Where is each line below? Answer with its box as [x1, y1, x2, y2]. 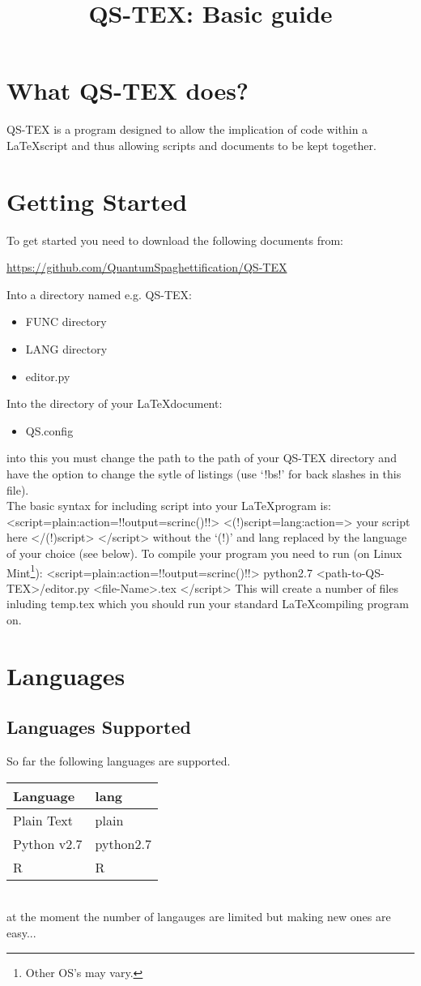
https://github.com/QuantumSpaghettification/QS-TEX [6, 259, 287, 276]
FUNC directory [25, 313, 107, 330]
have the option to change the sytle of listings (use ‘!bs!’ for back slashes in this [6, 465, 402, 482]
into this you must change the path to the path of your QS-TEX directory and [6, 449, 397, 466]
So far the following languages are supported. [6, 752, 231, 770]
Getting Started [6, 184, 188, 217]
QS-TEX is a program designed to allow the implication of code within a [6, 121, 368, 138]
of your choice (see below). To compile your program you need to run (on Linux [6, 544, 402, 561]
